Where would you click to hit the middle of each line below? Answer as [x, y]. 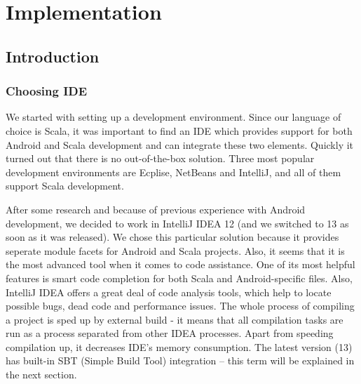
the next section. [41, 375]
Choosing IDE [47, 91]
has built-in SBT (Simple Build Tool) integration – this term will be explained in [180, 360]
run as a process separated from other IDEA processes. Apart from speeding [170, 333]
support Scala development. [65, 186]
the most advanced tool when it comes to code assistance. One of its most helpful [180, 264]
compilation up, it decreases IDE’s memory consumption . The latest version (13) [179, 346]
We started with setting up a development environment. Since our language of [173, 117]
